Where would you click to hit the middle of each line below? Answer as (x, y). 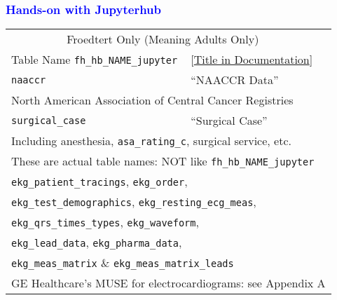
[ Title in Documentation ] (252, 60)
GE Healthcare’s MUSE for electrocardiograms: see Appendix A (168, 283)
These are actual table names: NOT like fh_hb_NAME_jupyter (163, 161)
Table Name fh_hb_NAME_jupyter (95, 60)
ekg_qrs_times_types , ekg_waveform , (105, 222)
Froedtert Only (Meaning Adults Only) (163, 39)
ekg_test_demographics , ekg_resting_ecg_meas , (134, 202)
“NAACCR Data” (235, 80)
